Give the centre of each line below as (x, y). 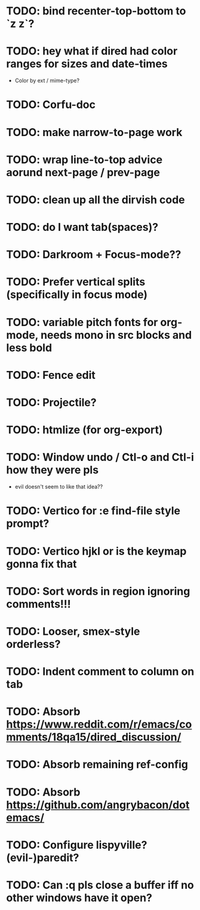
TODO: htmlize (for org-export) (84, 430)
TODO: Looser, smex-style (73, 631)
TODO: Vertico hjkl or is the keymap (96, 551)
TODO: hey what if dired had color (92, 51)
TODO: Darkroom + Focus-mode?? (94, 254)
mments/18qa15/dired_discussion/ (94, 737)
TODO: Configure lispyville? (77, 845)
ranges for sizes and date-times (87, 64)
